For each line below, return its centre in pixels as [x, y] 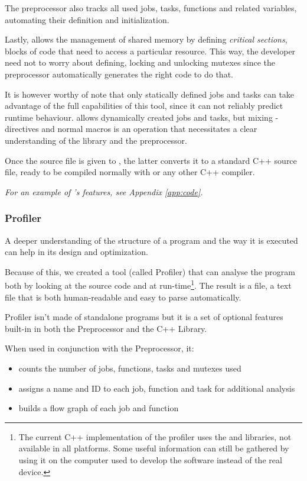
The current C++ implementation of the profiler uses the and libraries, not [155, 436]
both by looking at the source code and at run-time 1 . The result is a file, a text [148, 284]
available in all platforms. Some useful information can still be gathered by [154, 448]
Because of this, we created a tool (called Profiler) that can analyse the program [150, 271]
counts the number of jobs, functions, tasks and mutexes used [130, 368]
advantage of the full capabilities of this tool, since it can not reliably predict [144, 106]
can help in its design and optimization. [76, 252]
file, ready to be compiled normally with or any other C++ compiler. [130, 172]
